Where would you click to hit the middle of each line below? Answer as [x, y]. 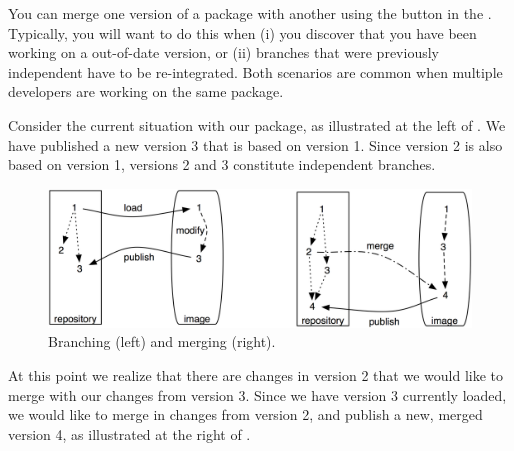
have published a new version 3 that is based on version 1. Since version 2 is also [255, 144]
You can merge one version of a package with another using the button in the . [250, 13]
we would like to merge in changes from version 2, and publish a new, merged [245, 414]
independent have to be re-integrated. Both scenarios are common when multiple [255, 71]
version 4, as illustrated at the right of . [129, 433]
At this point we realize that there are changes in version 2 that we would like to [255, 375]
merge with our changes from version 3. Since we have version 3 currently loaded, [257, 394]
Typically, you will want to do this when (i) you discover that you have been [242, 32]
